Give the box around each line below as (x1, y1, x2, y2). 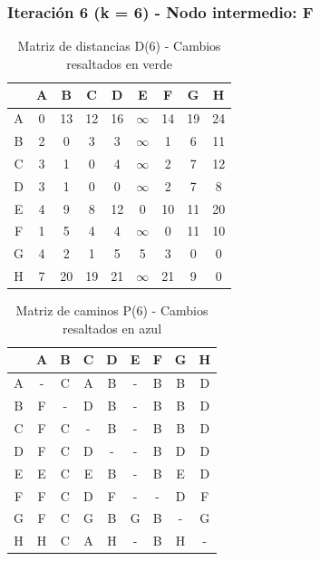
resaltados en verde (66, 53, 173, 73)
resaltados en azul (62, 318, 162, 337)
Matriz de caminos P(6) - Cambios (15, 301, 208, 320)
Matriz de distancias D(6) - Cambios (17, 36, 221, 55)
